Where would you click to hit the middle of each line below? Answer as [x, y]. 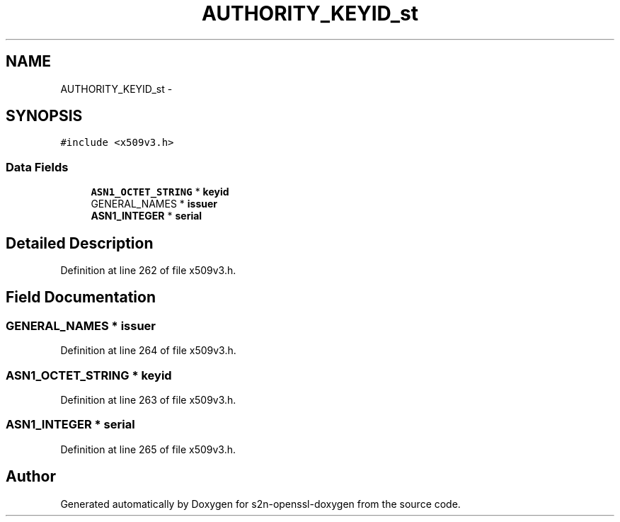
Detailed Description [80, 243]
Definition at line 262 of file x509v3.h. [148, 271]
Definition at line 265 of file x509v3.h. [148, 449]
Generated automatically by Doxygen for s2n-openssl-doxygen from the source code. [260, 504]
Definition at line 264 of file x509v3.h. [148, 351]
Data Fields [37, 167]
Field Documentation [81, 297]
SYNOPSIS [44, 116]
